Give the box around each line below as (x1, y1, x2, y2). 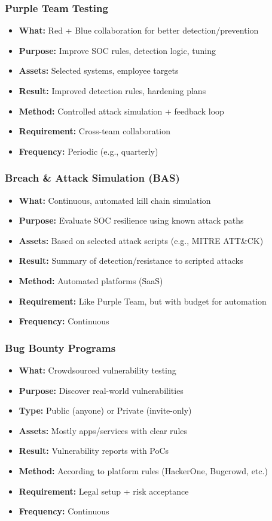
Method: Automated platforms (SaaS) (19, 274, 163, 287)
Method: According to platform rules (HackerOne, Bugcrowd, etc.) (19, 464, 268, 477)
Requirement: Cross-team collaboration (19, 125, 170, 137)
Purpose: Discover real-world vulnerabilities (19, 384, 184, 396)
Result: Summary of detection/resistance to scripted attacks (19, 254, 243, 267)
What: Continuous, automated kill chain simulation (19, 194, 211, 206)
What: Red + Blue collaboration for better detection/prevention (19, 24, 259, 37)
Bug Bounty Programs (5, 340, 116, 355)
